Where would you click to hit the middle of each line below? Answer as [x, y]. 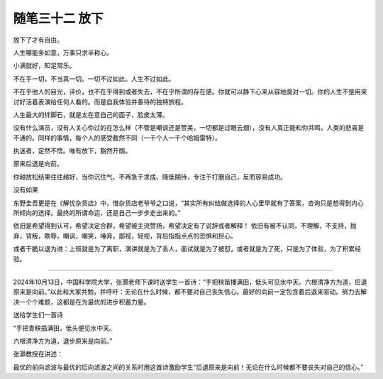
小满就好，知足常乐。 [44, 66]
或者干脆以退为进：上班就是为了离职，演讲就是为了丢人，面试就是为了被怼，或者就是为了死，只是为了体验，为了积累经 [187, 249]
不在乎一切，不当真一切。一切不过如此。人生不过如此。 [94, 79]
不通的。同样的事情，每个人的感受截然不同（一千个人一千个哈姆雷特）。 [117, 138]
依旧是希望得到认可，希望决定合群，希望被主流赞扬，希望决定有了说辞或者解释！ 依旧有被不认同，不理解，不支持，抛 [185, 226]
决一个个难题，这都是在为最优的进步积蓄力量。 [82, 302]
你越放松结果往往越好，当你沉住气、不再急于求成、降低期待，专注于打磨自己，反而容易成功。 [150, 177]
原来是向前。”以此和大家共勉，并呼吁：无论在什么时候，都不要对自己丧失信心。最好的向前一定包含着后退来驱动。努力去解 [190, 292]
